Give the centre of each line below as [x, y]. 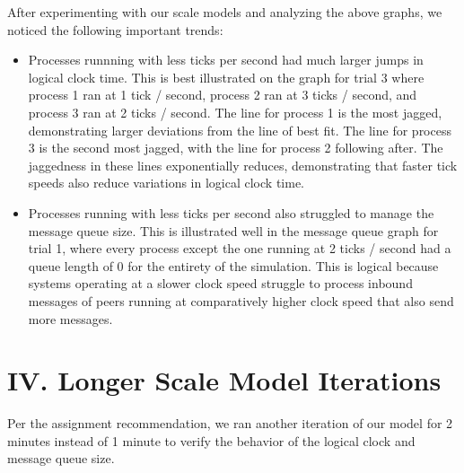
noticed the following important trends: [115, 29]
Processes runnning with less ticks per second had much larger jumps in [226, 60]
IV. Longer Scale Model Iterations [224, 380]
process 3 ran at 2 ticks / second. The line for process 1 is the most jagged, [235, 112]
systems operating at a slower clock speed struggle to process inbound [220, 283]
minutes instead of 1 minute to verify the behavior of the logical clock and [211, 440]
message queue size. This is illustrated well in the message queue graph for [233, 230]
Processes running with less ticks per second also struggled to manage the [231, 212]
